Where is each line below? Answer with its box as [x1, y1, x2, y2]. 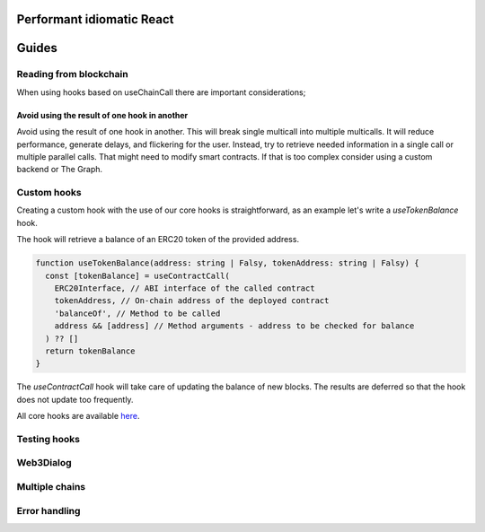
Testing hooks [16, 432, 81, 445]
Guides [16, 40, 58, 56]
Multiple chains [16, 481, 85, 493]
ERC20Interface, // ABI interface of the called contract [54, 283, 315, 293]
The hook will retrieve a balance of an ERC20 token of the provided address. [16, 234, 300, 245]
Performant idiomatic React [16, 12, 174, 27]
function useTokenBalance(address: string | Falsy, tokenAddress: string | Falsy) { [35, 258, 419, 268]
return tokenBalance [45, 345, 136, 356]
